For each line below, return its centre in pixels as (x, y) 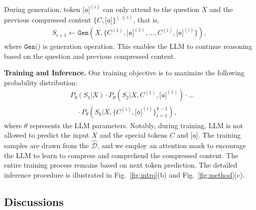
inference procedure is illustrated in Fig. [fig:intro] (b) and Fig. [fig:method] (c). (125, 174)
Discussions (34, 201)
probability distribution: (41, 82)
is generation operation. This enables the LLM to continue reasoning (148, 46)
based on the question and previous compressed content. (90, 56)
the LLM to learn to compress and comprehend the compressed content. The (121, 155)
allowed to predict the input (47, 135)
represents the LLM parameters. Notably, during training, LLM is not (136, 125)
